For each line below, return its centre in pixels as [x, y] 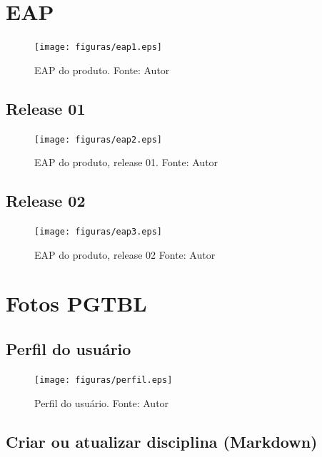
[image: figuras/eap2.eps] [98, 139]
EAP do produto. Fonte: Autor [102, 70]
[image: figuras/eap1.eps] [98, 47]
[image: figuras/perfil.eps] [104, 380]
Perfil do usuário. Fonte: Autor [102, 402]
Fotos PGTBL [76, 303]
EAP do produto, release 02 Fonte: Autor [125, 254]
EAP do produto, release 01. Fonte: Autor [126, 162]
